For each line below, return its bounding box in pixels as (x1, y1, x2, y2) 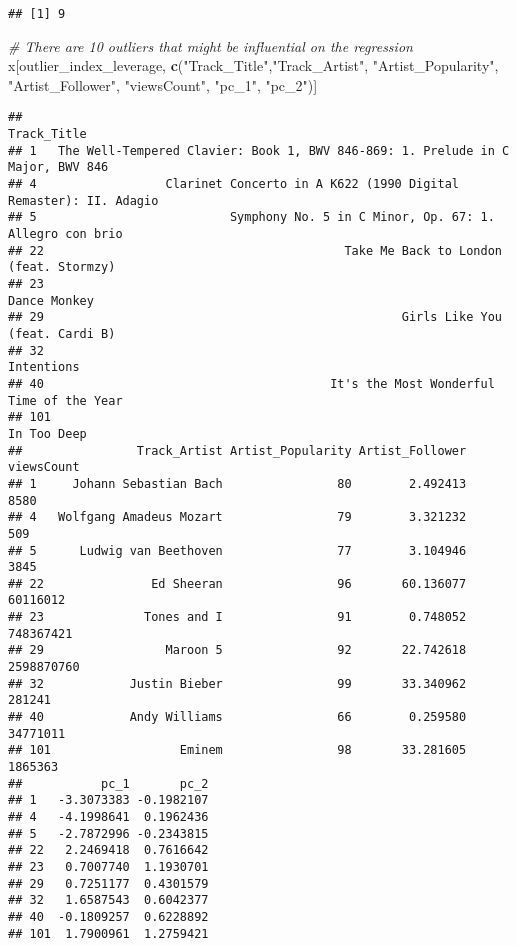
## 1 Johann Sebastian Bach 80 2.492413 (8, 476, 467, 491)
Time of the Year (8, 393, 123, 408)
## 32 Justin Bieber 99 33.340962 (8, 676, 467, 691)
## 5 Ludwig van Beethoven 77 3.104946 (8, 543, 467, 558)
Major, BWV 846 (8, 160, 109, 175)
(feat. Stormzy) (8, 260, 116, 275)
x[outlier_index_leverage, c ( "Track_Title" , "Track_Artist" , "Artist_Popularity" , (8, 55, 499, 76)
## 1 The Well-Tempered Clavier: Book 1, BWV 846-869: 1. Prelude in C (8, 143, 510, 158)
